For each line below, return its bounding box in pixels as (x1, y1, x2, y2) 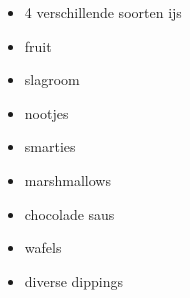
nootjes (24, 102, 69, 123)
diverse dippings (24, 270, 124, 291)
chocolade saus (24, 203, 115, 224)
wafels (24, 237, 62, 258)
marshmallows (24, 169, 111, 190)
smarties (24, 136, 76, 157)
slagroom (24, 69, 80, 90)
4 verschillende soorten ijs (24, 2, 182, 22)
